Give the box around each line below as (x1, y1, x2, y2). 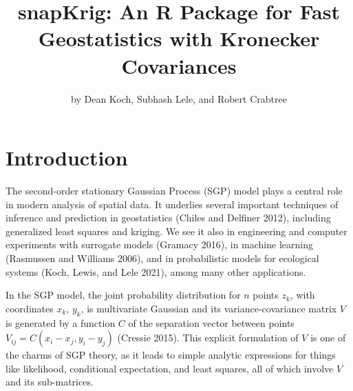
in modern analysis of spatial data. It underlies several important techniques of (6, 197, 339, 211)
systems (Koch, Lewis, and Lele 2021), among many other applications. (6, 264, 306, 279)
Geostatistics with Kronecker (38, 24, 320, 52)
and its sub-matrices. (6, 374, 94, 389)
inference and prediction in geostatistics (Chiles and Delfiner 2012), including (6, 210, 331, 225)
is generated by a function (6, 315, 116, 330)
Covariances (121, 51, 237, 79)
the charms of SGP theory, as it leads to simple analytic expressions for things (6, 348, 336, 362)
